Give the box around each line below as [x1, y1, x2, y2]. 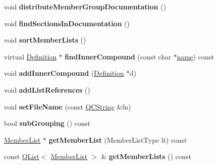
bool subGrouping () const [4, 118, 91, 128]
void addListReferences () [4, 84, 90, 95]
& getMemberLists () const [101, 151, 191, 162]
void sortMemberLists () [4, 35, 86, 45]
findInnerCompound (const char [64, 51, 171, 61]
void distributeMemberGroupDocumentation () [4, 1, 166, 11]
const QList [4, 151, 40, 162]
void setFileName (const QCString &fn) [4, 101, 131, 111]
